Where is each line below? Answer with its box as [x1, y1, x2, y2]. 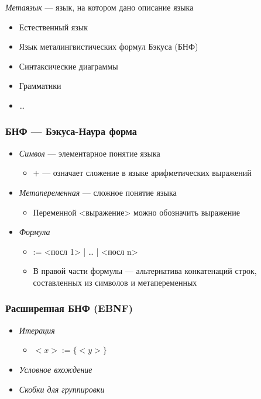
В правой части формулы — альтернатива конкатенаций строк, [33, 265, 257, 277]
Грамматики [19, 79, 61, 92]
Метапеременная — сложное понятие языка [19, 186, 177, 198]
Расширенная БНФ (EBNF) [5, 301, 133, 315]
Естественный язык [19, 20, 88, 33]
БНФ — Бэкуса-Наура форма [5, 124, 137, 138]
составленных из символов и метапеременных [33, 276, 197, 288]
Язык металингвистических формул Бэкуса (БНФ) [19, 40, 198, 53]
